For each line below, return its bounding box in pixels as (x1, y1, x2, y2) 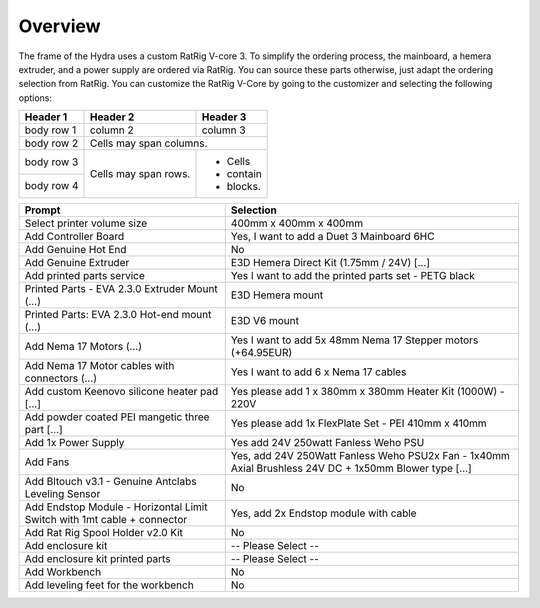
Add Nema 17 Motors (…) (24, 340, 142, 354)
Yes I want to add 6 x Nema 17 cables (230, 365, 407, 379)
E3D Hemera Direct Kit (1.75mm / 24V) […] (230, 256, 430, 270)
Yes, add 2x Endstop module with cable (230, 506, 417, 520)
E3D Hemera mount (230, 288, 324, 302)
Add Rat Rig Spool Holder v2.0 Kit (24, 526, 184, 540)
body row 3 (24, 155, 79, 169)
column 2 (89, 123, 134, 137)
